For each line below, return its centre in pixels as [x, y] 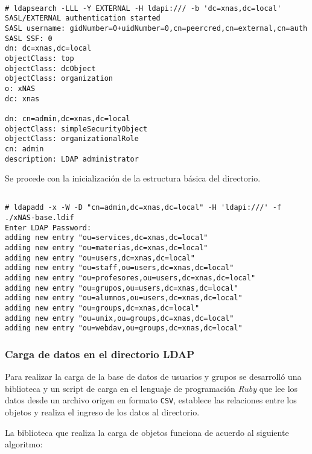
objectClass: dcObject [50, 68]
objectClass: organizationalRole [72, 139]
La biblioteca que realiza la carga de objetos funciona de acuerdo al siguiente [147, 432]
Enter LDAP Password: [48, 228]
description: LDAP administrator [72, 159]
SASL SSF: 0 [29, 38]
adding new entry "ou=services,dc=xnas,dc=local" [107, 238]
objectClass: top [40, 58]
